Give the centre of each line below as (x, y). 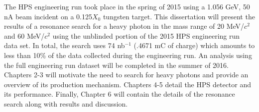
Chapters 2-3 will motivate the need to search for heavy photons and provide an (126, 75)
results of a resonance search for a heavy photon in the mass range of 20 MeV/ (124, 26)
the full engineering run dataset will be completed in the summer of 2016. (116, 65)
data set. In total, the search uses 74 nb (65, 45)
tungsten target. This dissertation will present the (179, 16)
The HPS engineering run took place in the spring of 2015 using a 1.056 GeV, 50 (127, 6)
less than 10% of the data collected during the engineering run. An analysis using (128, 55)
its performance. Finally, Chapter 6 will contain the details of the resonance (120, 94)
